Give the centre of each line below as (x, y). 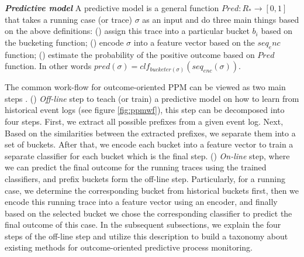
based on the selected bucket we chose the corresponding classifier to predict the (148, 213)
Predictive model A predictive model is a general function (112, 8)
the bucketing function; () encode (64, 42)
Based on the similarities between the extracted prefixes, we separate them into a (150, 133)
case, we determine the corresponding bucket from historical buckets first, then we (152, 190)
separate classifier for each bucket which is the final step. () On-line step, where (147, 155)
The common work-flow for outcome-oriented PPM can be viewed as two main (145, 87)
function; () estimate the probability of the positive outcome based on (130, 54)
